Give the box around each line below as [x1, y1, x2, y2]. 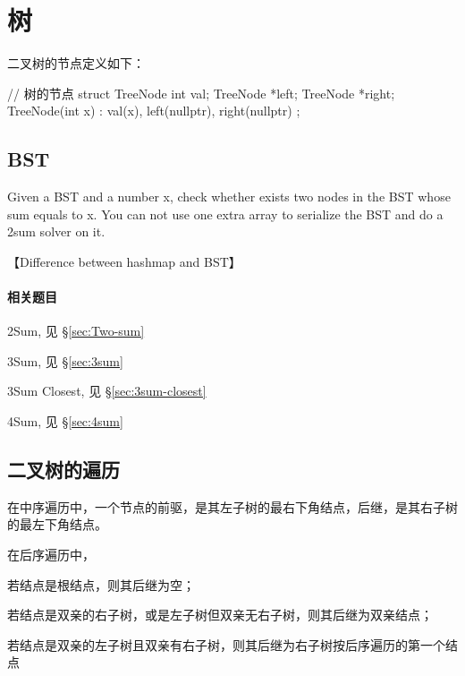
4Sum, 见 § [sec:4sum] [7, 412, 123, 431]
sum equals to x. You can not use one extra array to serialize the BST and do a [7, 204, 444, 223]
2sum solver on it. [7, 222, 106, 241]
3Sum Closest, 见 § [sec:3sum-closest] [7, 381, 207, 400]
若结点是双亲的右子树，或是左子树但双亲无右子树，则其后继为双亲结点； [7, 605, 433, 624]
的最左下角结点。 [7, 515, 107, 534]
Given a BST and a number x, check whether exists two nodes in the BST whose [7, 187, 451, 206]
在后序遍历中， [7, 545, 95, 564]
